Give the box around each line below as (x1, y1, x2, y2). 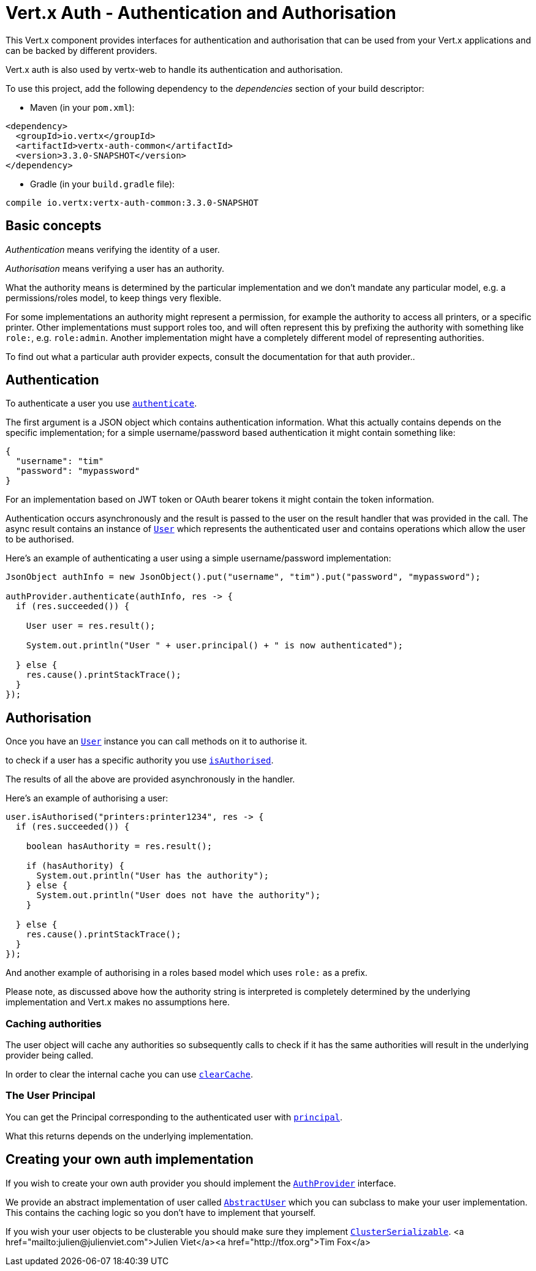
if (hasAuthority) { (26, 861, 124, 871)
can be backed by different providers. (6, 45, 157, 56)
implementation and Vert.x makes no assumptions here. (6, 997, 230, 1008)
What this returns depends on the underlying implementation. (6, 1130, 254, 1141)
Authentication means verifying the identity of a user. (6, 244, 220, 255)
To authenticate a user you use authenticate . (6, 398, 197, 409)
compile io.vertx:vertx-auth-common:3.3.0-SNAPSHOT (6, 197, 259, 208)
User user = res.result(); (26, 621, 156, 631)
